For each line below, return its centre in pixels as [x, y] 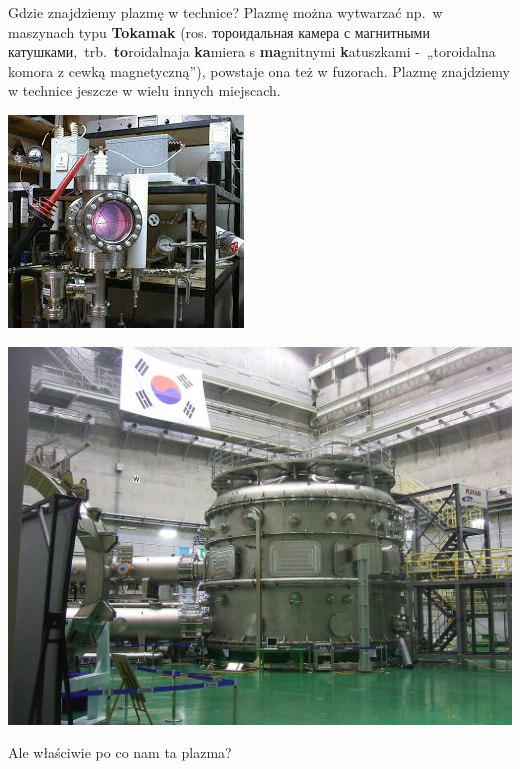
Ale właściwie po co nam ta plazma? [120, 752]
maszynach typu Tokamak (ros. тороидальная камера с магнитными [219, 31]
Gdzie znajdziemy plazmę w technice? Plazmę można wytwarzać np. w [225, 12]
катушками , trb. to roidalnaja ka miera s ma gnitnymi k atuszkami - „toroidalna [252, 51]
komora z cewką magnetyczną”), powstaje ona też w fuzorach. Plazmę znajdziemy [259, 70]
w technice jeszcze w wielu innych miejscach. [144, 90]
